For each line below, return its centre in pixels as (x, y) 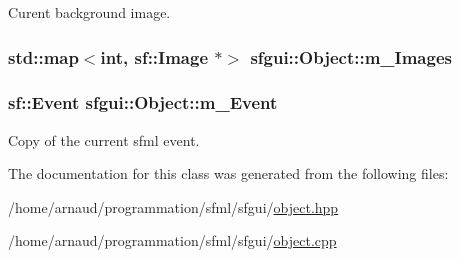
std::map (43, 56)
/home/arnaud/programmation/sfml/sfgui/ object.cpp (172, 240)
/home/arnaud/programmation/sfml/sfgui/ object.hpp (173, 206)
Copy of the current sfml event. (104, 139)
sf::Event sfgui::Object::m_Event (143, 102)
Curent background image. (89, 12)
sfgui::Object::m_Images (351, 56)
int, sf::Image (154, 56)
